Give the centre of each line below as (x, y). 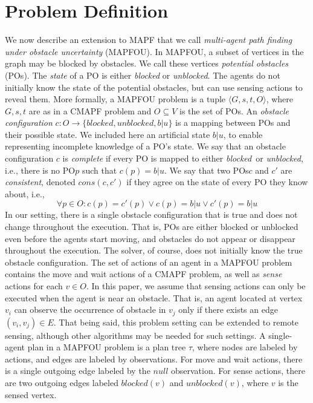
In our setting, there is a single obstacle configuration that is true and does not (151, 215)
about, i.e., (25, 193)
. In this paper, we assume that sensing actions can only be (196, 286)
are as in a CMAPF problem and (90, 110)
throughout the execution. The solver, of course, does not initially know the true (154, 250)
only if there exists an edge (228, 310)
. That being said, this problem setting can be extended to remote (176, 322)
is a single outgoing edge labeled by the (78, 371)
